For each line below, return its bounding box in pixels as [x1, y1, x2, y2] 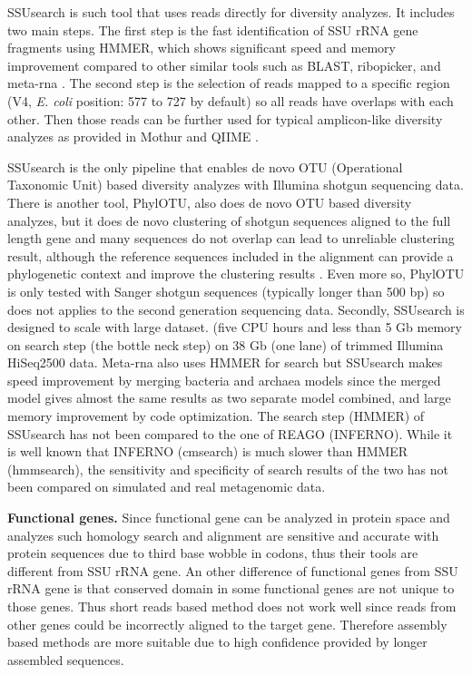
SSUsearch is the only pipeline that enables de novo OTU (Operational [7, 157, 403, 176]
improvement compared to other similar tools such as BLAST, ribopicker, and [7, 55, 441, 74]
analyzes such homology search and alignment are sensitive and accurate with [7, 525, 439, 544]
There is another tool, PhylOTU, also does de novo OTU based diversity [7, 192, 412, 211]
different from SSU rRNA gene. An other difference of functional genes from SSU [7, 561, 458, 580]
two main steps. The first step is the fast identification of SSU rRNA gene [7, 20, 418, 39]
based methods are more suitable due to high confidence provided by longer [7, 632, 428, 651]
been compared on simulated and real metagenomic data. [7, 477, 326, 496]
